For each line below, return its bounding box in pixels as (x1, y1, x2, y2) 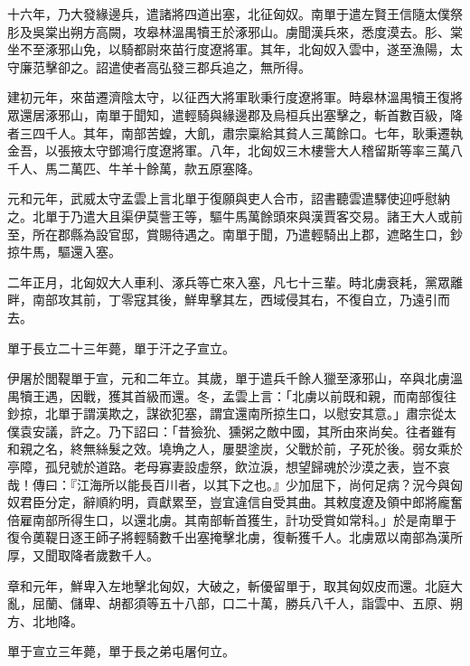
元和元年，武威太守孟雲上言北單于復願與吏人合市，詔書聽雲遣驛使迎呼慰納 (7, 189, 450, 208)
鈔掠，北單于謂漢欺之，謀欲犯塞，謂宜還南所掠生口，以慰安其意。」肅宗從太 (7, 404, 456, 423)
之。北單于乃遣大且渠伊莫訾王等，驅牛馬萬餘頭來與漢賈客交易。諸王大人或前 (7, 206, 463, 225)
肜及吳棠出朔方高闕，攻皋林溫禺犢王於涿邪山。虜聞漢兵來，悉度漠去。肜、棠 (7, 22, 463, 41)
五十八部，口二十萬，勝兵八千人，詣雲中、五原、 (158, 594, 450, 613)
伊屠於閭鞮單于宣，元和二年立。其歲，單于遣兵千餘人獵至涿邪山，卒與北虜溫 (7, 369, 463, 388)
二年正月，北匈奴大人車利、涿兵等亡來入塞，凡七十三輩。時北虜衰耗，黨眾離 (7, 272, 463, 291)
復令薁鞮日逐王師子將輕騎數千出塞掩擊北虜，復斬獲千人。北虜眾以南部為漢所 (7, 528, 463, 547)
